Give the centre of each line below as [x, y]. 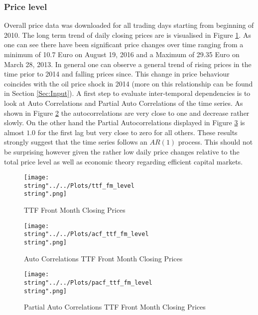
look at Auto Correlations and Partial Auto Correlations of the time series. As [124, 103]
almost [14, 132]
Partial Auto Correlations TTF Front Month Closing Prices [115, 307]
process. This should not [215, 142]
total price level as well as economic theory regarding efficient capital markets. [124, 161]
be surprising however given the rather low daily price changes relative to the [122, 151]
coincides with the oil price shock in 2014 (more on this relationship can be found [129, 83]
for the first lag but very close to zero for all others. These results [137, 132]
